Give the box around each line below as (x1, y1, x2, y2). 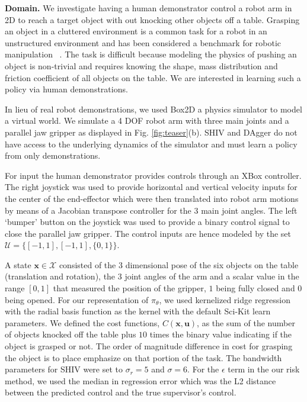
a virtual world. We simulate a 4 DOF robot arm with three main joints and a (5, 114, 289, 127)
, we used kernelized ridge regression (159, 293, 291, 305)
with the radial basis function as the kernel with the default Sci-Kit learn (5, 305, 271, 317)
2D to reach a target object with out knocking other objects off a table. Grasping (5, 13, 300, 25)
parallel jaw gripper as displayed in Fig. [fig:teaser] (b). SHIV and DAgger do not (5, 126, 298, 138)
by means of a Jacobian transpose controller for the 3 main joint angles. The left (5, 204, 298, 216)
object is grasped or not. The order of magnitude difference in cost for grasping (5, 340, 293, 352)
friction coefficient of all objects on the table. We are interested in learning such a (5, 71, 301, 83)
